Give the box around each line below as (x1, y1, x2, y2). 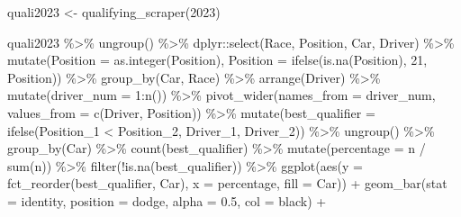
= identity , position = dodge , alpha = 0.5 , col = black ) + (7, 191, 327, 210)
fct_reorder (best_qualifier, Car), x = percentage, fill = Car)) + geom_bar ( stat (7, 174, 447, 193)
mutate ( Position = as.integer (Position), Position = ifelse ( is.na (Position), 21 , (7, 50, 428, 69)
